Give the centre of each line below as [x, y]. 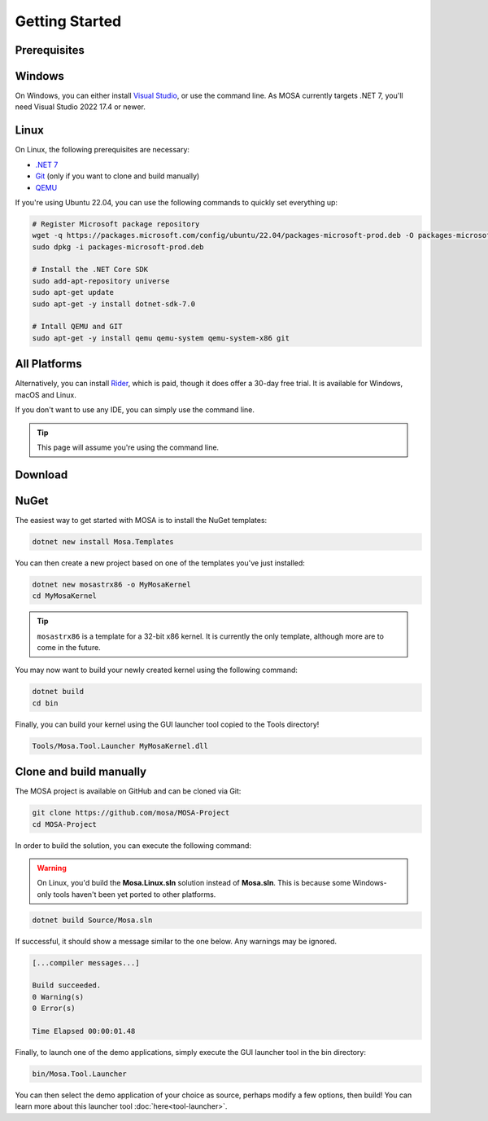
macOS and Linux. [46, 394]
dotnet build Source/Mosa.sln [92, 920]
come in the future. [69, 647]
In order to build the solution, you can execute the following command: [133, 845]
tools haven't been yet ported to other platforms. [135, 894]
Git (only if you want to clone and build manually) [118, 176]
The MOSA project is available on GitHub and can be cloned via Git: [128, 791]
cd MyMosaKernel [65, 596]
